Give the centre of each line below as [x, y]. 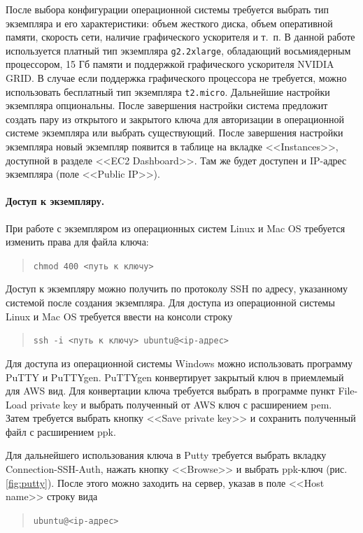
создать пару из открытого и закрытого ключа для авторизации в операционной [175, 119]
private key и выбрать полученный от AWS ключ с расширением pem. [181, 404]
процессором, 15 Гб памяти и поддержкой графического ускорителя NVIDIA [170, 64]
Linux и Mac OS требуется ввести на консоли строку [119, 316]
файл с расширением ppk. [61, 431]
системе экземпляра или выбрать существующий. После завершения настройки [175, 133]
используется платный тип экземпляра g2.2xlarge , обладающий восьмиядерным [178, 50]
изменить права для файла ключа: [77, 242]
